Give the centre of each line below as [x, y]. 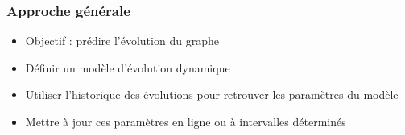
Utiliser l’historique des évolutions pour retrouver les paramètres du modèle [212, 94]
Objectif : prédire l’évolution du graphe [122, 41]
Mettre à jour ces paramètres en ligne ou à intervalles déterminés [186, 121]
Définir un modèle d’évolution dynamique [128, 67]
